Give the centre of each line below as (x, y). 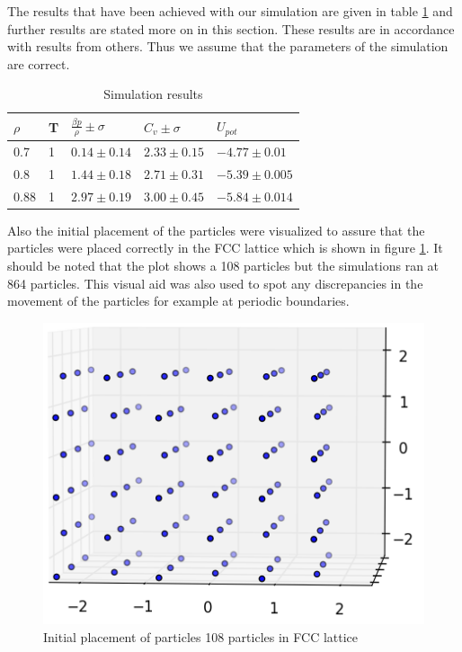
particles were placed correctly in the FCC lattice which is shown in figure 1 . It (225, 248)
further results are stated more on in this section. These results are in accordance (231, 28)
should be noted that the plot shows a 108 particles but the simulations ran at (223, 266)
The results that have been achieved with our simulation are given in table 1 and (230, 11)
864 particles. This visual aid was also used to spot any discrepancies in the (215, 283)
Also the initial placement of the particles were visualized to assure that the (216, 230)
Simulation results (153, 94)
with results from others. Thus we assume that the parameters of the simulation (228, 46)
